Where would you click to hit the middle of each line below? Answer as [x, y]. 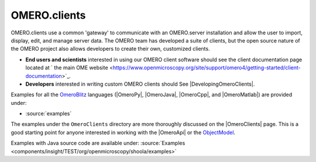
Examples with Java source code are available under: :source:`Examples [98, 143]
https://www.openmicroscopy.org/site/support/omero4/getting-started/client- [207, 68]
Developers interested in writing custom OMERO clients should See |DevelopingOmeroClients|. [140, 84]
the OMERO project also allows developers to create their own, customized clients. [110, 49]
